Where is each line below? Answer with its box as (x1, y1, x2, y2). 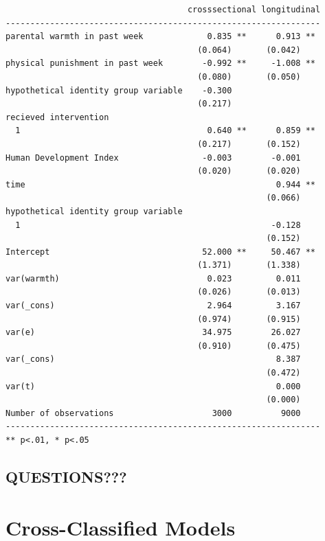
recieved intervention (5, 112, 109, 122)
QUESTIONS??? (5, 465, 127, 487)
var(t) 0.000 (5, 381, 301, 391)
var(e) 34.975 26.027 (5, 327, 301, 338)
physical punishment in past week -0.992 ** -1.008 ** (5, 58, 316, 69)
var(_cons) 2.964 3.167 (5, 301, 301, 311)
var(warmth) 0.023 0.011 (5, 273, 301, 284)
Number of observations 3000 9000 (5, 408, 301, 418)
